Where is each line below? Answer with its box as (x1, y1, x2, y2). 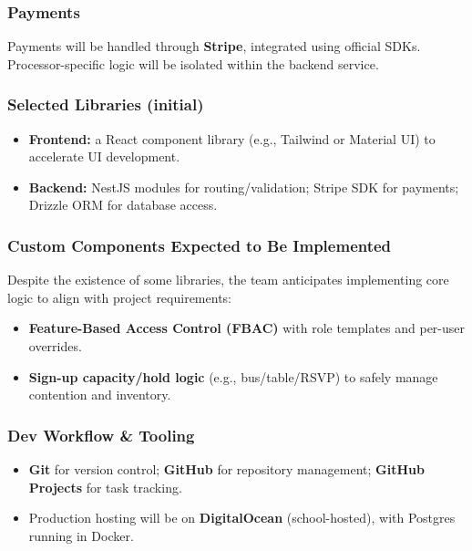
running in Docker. (28, 525, 134, 545)
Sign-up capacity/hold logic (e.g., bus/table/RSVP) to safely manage (28, 367, 438, 386)
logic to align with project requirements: (7, 287, 231, 307)
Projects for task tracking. (28, 477, 182, 496)
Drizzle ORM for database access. (28, 195, 218, 214)
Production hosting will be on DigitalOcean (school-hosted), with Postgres (28, 508, 456, 527)
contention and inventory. (28, 385, 171, 404)
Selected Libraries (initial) (7, 93, 204, 116)
